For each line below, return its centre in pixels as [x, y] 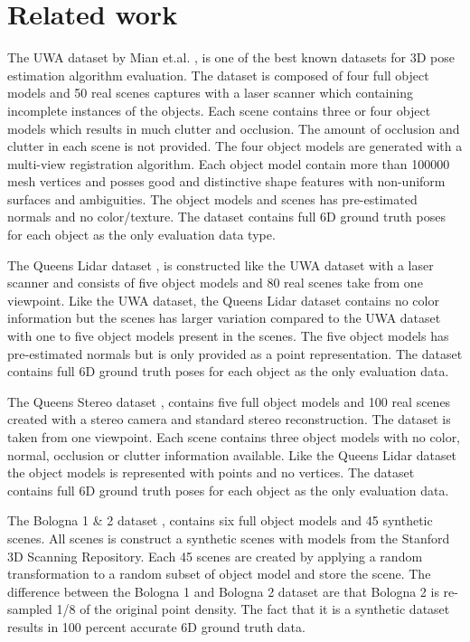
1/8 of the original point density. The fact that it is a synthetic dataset [253, 609]
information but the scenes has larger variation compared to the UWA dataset [224, 318]
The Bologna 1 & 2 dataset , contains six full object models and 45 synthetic [220, 520]
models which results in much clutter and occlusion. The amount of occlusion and [234, 128]
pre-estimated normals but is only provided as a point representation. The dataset [235, 353]
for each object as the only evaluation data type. [141, 235]
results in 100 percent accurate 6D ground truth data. [156, 626]
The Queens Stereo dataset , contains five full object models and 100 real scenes [229, 401]
